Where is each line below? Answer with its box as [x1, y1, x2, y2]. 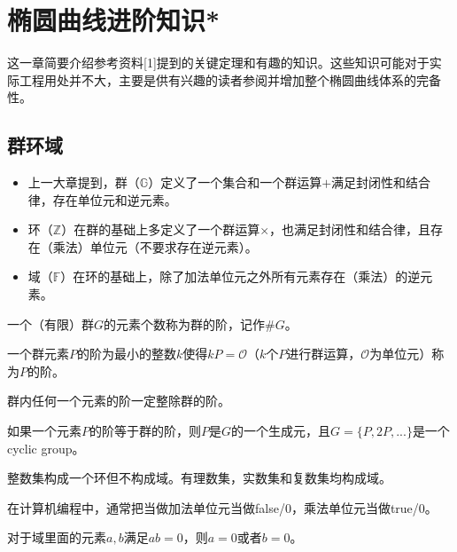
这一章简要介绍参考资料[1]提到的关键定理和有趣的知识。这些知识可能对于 [7, 53, 430, 72]
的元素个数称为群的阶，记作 [104, 314, 266, 333]
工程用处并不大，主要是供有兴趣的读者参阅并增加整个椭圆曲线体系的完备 [19, 70, 441, 89]
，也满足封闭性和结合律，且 [269, 220, 431, 239]
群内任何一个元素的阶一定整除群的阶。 [7, 391, 230, 410]
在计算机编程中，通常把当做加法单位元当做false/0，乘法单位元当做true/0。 [7, 498, 438, 517]
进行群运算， [286, 344, 361, 363]
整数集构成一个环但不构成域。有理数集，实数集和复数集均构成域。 [7, 469, 391, 487]
